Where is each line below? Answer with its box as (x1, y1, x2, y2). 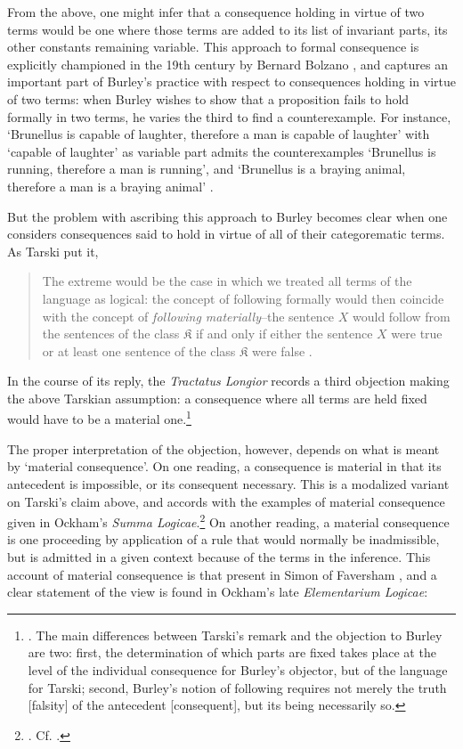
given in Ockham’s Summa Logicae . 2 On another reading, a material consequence (7, 510, 450, 531)
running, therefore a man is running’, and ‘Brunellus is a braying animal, (7, 159, 406, 178)
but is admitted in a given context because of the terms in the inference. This (7, 547, 431, 566)
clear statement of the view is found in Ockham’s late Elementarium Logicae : (7, 582, 428, 601)
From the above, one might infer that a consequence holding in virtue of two (7, 3, 425, 20)
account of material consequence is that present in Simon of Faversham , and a (7, 565, 437, 583)
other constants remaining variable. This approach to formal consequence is (7, 37, 419, 56)
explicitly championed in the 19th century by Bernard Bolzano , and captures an (7, 54, 448, 73)
